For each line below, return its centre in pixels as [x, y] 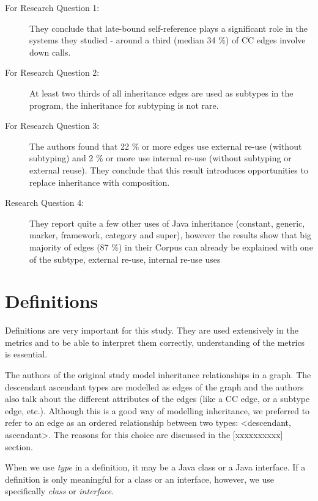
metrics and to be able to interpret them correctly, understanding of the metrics [155, 342]
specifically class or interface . [59, 491]
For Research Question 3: [52, 126]
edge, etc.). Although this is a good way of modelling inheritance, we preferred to [157, 410]
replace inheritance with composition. [100, 182]
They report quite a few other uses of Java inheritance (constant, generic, [167, 223]
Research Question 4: [45, 203]
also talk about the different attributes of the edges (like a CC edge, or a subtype [157, 399]
